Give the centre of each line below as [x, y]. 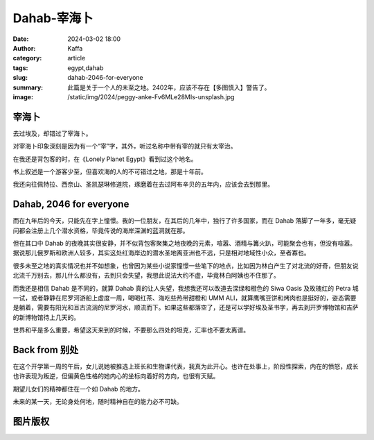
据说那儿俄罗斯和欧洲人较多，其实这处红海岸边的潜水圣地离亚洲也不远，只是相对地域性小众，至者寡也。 [161, 253]
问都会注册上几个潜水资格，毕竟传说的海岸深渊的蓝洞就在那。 [101, 230]
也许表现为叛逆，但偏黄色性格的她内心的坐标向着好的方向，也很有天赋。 [116, 376]
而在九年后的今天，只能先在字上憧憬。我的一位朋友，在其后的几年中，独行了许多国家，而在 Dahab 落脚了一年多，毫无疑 [185, 221]
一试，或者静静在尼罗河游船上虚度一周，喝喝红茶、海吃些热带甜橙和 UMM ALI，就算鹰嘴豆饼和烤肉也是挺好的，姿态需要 [185, 298]
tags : [20, 68]
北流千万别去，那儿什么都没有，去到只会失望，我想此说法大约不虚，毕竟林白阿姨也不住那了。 [146, 276]
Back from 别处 [46, 349]
